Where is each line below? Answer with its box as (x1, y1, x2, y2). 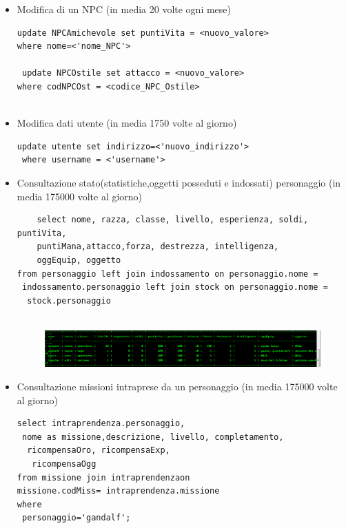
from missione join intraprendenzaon (17, 472, 190, 483)
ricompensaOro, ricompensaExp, (27, 445, 170, 456)
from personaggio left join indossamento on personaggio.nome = (17, 268, 318, 279)
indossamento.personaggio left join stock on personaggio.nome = (21, 282, 328, 293)
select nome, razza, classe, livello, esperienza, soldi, (37, 215, 309, 225)
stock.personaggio (27, 295, 111, 306)
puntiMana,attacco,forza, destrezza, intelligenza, (37, 242, 279, 252)
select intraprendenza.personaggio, (17, 419, 185, 429)
